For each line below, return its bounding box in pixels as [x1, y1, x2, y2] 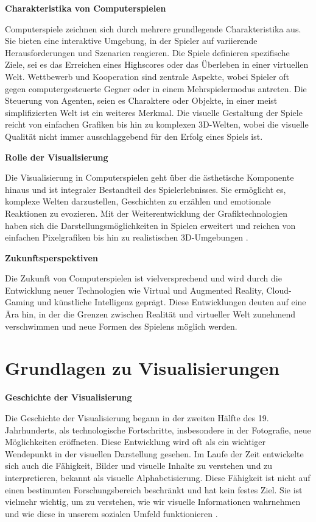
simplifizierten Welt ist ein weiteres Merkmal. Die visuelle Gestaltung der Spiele [5, 106, 303, 118]
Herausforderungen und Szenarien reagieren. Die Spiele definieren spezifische [5, 46, 290, 59]
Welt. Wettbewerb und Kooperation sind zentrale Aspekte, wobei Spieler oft [5, 70, 290, 82]
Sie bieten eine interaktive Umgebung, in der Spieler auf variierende [5, 34, 258, 47]
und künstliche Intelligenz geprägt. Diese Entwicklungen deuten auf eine [37, 295, 306, 308]
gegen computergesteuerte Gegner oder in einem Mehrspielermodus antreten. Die [5, 82, 307, 95]
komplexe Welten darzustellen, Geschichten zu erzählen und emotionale [5, 195, 271, 208]
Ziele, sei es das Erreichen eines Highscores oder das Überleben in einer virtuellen [5, 58, 309, 71]
